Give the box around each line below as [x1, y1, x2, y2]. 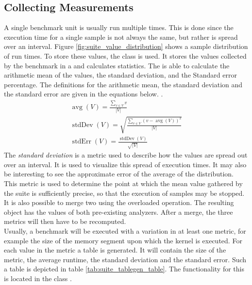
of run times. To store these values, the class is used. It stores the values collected [4, 50, 247, 61]
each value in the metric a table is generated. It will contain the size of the [4, 245, 226, 255]
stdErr [72, 138, 91, 145]
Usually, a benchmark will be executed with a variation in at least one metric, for [4, 225, 246, 236]
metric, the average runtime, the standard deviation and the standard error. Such [4, 254, 247, 264]
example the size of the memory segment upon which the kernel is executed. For [4, 235, 242, 245]
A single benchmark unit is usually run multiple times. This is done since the [4, 22, 234, 32]
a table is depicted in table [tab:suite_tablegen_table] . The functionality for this [4, 264, 244, 274]
